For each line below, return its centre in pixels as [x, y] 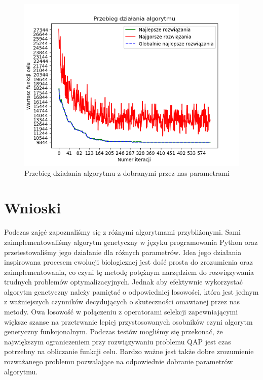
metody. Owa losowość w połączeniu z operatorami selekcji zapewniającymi [121, 312]
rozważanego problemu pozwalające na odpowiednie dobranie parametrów [119, 361]
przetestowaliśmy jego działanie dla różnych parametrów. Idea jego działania [123, 252]
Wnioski [33, 208]
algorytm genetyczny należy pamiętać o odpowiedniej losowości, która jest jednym [131, 291]
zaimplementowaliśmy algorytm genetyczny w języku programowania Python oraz [131, 242]
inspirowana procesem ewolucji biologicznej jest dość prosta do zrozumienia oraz [128, 262]
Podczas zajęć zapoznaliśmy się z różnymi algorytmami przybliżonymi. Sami [122, 232]
